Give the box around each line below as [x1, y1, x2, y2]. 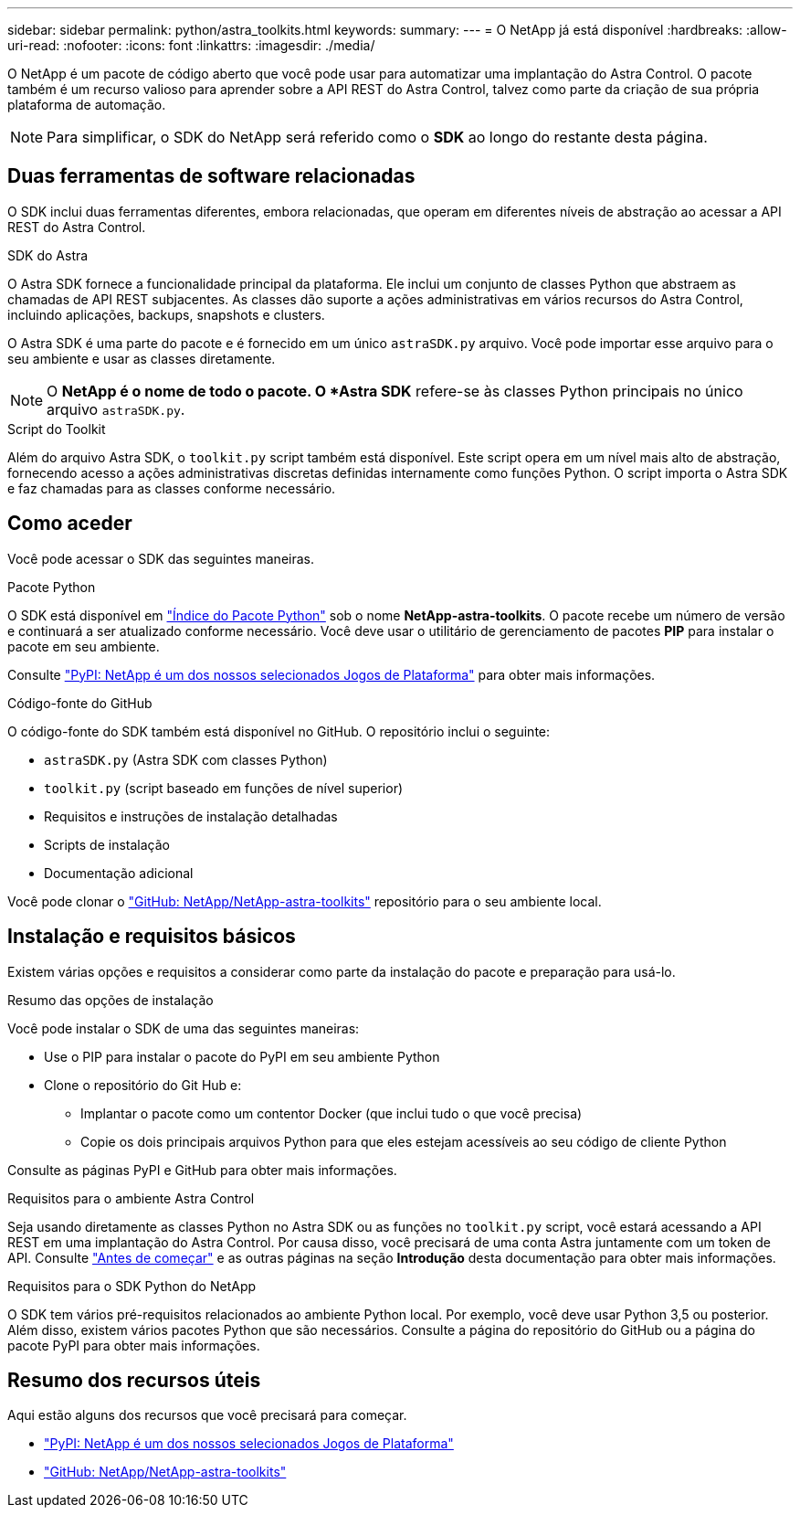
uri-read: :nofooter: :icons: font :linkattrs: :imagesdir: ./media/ [7, 37, 375, 53]
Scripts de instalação [44, 836, 170, 853]
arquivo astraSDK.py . [47, 399, 185, 418]
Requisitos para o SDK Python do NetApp [7, 1277, 257, 1294]
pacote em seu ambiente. [7, 638, 160, 654]
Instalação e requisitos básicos [7, 925, 296, 948]
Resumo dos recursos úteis [7, 1368, 261, 1392]
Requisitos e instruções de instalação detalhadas [44, 808, 338, 824]
